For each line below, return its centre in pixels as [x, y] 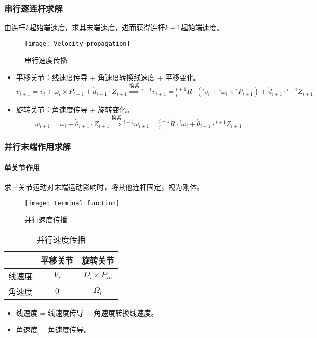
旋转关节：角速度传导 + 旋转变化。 [75, 109]
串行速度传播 [46, 60]
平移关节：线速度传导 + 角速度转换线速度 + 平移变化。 [109, 77]
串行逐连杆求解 [33, 8]
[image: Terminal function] [72, 203]
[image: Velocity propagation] [77, 44]
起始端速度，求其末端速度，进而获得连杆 [97, 27]
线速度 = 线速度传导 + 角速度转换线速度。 [87, 312]
